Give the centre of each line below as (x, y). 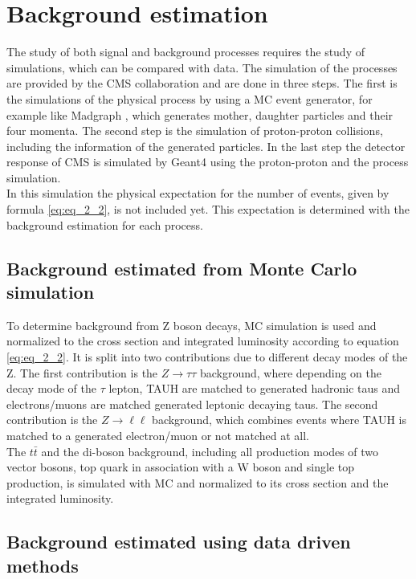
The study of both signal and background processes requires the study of (186, 52)
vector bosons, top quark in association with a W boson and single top (181, 467)
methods (43, 565)
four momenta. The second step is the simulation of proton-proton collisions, (195, 130)
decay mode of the (51, 388)
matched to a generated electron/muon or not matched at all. (158, 435)
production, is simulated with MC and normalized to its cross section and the (198, 482)
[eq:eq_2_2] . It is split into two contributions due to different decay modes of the (207, 357)
